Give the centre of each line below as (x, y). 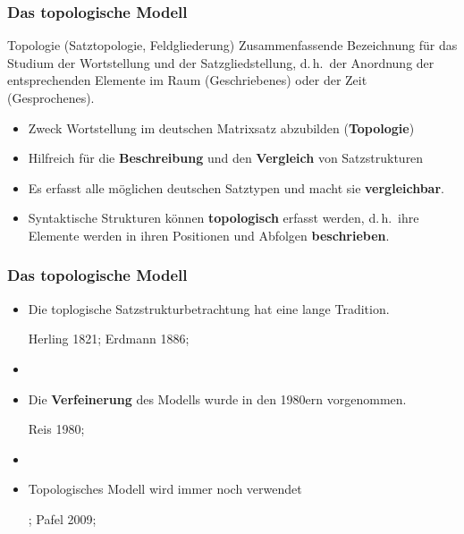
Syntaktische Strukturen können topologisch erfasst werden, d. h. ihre (224, 218)
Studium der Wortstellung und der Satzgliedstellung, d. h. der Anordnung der (221, 62)
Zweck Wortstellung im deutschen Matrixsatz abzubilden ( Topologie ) (221, 127)
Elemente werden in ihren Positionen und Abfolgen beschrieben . (209, 235)
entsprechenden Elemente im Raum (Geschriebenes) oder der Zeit (187, 80)
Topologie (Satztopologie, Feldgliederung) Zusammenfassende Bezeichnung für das (232, 45)
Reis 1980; (56, 429)
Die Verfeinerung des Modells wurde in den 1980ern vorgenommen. (217, 398)
